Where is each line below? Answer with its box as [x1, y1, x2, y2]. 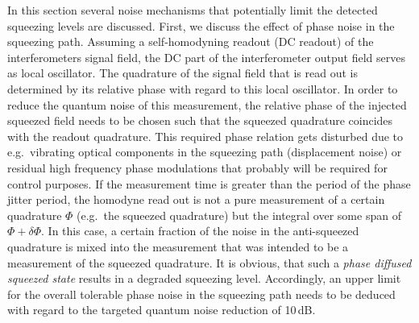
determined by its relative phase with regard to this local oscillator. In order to [7, 80, 398, 97]
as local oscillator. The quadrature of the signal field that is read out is [7, 64, 358, 81]
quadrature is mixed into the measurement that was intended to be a [7, 238, 349, 255]
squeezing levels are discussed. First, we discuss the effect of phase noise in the [7, 17, 395, 34]
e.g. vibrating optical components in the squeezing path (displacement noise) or [7, 143, 402, 160]
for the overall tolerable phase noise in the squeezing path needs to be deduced [7, 285, 396, 302]
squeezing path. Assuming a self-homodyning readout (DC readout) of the [7, 33, 374, 50]
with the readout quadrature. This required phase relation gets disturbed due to [7, 127, 404, 144]
